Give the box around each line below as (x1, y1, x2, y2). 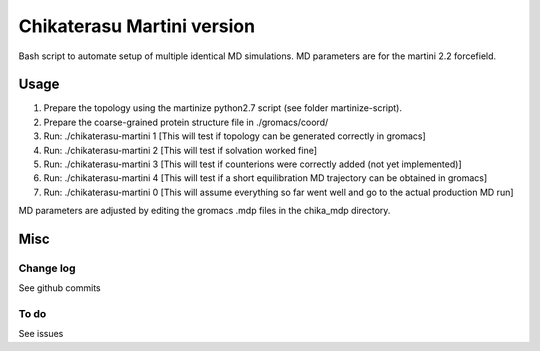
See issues (18, 328, 64, 340)
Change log (18, 261, 76, 275)
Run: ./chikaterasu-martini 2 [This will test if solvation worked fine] (43, 144, 318, 156)
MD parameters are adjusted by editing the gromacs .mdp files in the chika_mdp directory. (18, 205, 391, 217)
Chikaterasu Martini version (18, 15, 255, 37)
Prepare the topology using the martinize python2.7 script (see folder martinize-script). (43, 102, 402, 114)
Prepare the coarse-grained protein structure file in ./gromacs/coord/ (43, 116, 329, 128)
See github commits (18, 282, 102, 294)
